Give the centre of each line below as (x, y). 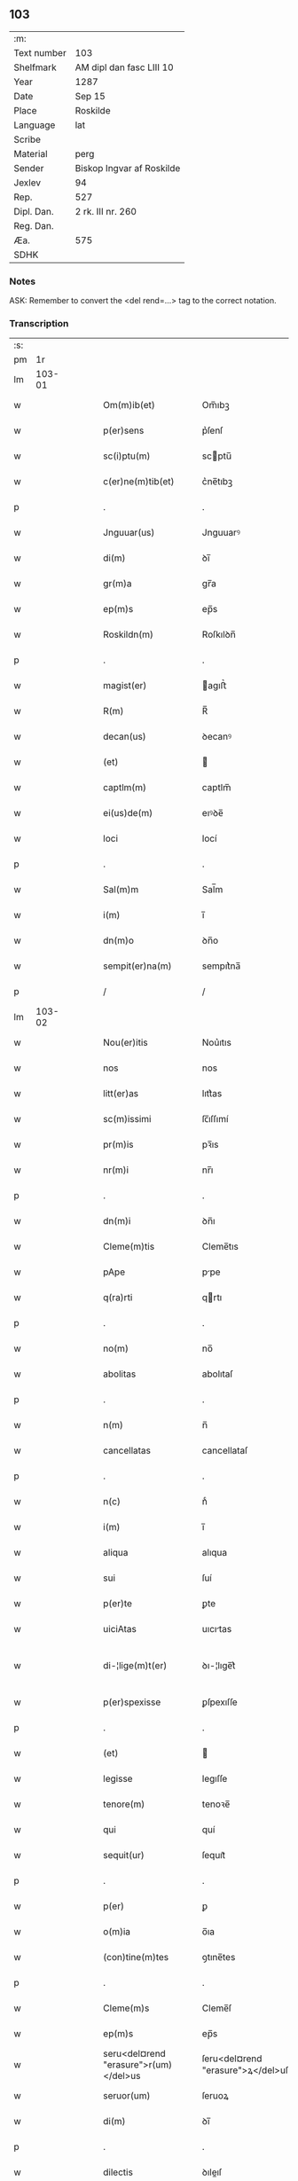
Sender (29, 168)
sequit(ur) (124, 1855)
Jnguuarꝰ (221, 533)
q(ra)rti (118, 1298)
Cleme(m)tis (129, 1247)
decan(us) (125, 737)
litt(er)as (121, 1094)
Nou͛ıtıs (217, 1043)
